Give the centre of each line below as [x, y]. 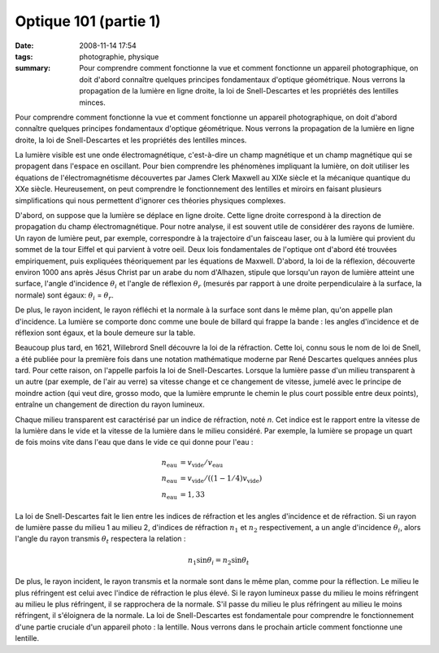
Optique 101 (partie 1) [88, 21]
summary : [33, 68]
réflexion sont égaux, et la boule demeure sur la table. [105, 333]
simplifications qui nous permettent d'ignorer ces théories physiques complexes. [150, 200]
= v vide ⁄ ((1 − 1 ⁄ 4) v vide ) [221, 480]
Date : [24, 46]
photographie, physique [119, 56]
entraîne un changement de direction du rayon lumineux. [110, 405]
